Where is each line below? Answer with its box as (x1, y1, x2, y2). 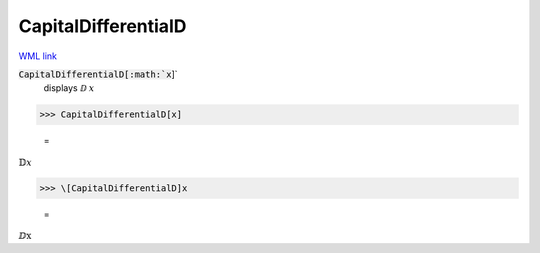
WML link (18, 50, 58, 62)
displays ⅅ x (43, 82, 95, 94)
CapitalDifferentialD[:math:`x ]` (18, 68, 179, 80)
